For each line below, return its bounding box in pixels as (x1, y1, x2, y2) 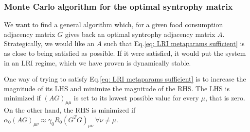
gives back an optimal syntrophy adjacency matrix (65, 29, 215, 39)
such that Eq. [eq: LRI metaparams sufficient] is (104, 38, 245, 49)
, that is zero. (205, 93, 245, 103)
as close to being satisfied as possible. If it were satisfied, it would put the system (4, 48, 246, 58)
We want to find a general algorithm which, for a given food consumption (4, 19, 223, 30)
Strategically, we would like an (4, 38, 94, 49)
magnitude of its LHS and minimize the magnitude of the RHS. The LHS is (4, 83, 230, 93)
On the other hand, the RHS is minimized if (4, 105, 136, 115)
